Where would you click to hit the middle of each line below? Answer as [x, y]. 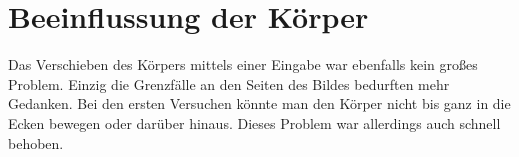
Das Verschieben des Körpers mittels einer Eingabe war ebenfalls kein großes [243, 64]
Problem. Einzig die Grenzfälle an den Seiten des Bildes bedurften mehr [229, 83]
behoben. [36, 142]
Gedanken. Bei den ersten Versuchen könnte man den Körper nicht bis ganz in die [259, 103]
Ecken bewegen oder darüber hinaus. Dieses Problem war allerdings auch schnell [254, 122]
